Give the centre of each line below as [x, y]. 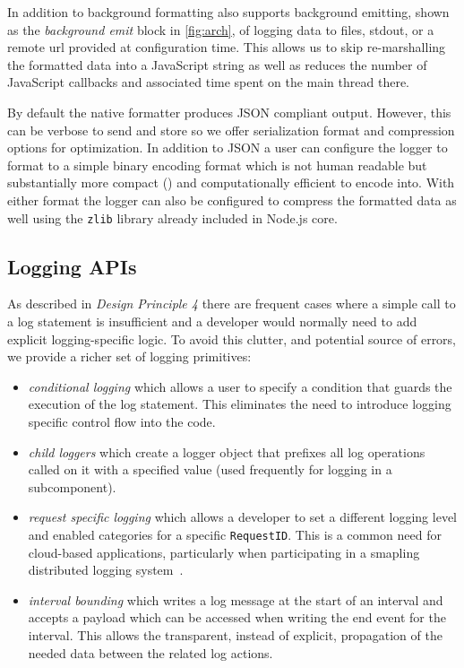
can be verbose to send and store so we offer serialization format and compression [231, 130]
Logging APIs [72, 266]
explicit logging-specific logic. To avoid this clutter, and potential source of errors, [232, 338]
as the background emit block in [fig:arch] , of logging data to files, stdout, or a [221, 29]
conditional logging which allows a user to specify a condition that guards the [240, 386]
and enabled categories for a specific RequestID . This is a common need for [235, 534]
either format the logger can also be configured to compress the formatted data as [232, 200]
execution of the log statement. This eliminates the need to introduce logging [240, 404]
